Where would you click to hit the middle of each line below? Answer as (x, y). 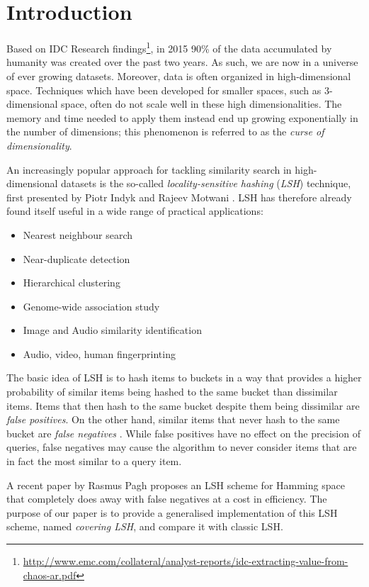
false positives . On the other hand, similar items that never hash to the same (173, 419)
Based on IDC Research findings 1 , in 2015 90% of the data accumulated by (169, 47)
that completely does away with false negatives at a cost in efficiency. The (167, 499)
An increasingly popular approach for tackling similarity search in (149, 169)
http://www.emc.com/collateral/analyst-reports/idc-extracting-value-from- (186, 561)
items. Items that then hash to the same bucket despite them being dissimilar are (183, 405)
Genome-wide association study (91, 306)
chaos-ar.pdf (50, 575)
